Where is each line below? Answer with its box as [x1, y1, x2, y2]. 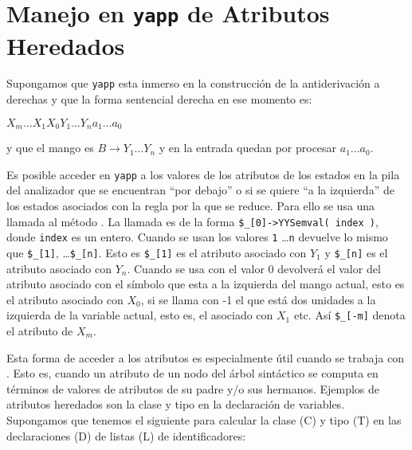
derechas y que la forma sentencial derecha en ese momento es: [6, 91, 312, 108]
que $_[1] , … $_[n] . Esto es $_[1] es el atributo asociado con [6, 244, 307, 260]
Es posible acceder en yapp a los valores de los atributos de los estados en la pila [6, 166, 400, 182]
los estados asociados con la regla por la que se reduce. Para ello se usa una [6, 197, 375, 213]
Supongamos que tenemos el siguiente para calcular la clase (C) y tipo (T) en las [6, 411, 402, 428]
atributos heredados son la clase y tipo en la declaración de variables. [6, 396, 345, 413]
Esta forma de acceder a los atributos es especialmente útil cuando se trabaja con [6, 349, 404, 366]
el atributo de [6, 322, 73, 338]
